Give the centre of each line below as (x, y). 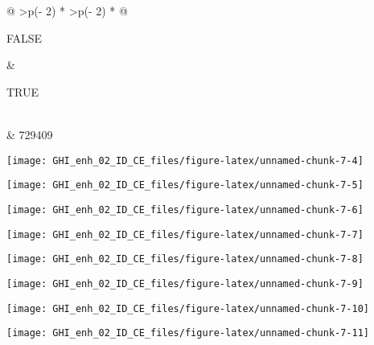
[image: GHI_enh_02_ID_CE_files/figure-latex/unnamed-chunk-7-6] (185, 209)
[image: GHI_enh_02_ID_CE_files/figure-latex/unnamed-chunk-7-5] (185, 185)
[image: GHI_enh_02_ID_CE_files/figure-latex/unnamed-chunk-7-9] (185, 283)
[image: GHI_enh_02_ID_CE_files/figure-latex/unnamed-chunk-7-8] (185, 259)
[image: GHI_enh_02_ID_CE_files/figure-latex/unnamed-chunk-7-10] (188, 308)
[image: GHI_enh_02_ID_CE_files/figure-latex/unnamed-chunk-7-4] (185, 160)
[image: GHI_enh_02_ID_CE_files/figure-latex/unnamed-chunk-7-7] (185, 234)
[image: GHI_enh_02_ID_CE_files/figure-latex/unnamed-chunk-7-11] (188, 333)
